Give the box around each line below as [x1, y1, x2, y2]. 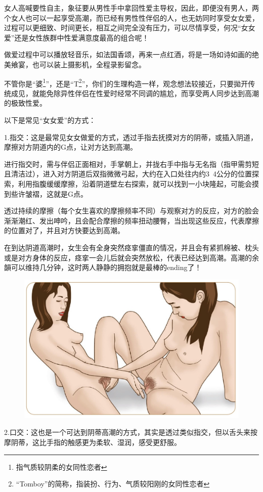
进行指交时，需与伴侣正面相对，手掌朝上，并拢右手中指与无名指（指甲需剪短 [4, 158, 259, 169]
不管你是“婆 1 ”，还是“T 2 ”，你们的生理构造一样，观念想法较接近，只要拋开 [4, 76, 248, 88]
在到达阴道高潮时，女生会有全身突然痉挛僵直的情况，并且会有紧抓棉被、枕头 [4, 242, 259, 252]
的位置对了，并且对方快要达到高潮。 [4, 225, 124, 236]
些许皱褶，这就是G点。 [11, 188, 87, 199]
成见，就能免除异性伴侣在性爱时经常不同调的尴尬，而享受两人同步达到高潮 [11, 87, 259, 98]
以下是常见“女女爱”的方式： [4, 115, 96, 125]
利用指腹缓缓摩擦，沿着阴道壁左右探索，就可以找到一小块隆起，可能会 [18, 178, 252, 189]
